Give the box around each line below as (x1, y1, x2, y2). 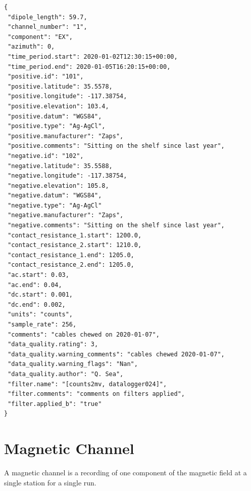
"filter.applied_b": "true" (8, 400, 102, 407)
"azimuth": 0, (8, 43, 55, 51)
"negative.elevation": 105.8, (8, 182, 109, 189)
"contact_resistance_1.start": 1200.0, (8, 231, 142, 239)
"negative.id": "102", (8, 152, 84, 159)
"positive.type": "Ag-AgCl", (8, 122, 106, 130)
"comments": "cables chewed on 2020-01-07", (8, 331, 160, 338)
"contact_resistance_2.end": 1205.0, (8, 261, 134, 269)
